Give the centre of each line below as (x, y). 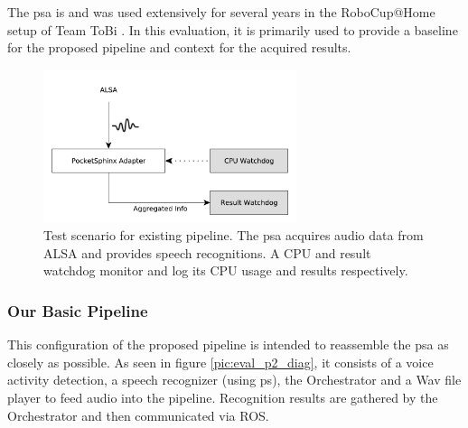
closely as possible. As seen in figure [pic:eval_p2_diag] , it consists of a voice (220, 362)
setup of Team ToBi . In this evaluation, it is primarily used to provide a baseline (233, 29)
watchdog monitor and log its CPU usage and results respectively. (226, 270)
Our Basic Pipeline (78, 310)
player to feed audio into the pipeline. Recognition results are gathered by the (223, 397)
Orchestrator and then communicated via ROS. (138, 415)
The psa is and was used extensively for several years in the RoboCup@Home (221, 12)
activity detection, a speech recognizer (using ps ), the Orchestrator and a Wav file (234, 380)
